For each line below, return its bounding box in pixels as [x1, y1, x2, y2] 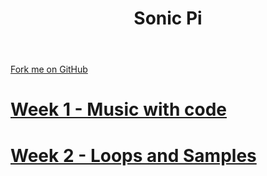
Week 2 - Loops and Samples [10, 144, 257, 167]
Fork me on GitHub [10, 63, 88, 76]
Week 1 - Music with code [10, 98, 227, 121]
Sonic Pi [133, 7, 203, 30]
